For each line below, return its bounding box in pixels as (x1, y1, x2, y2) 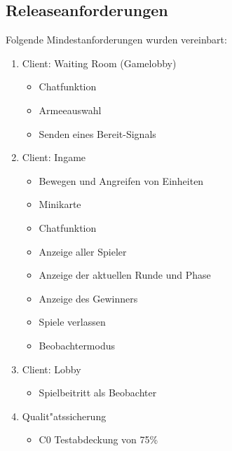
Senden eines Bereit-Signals (39, 126, 156, 141)
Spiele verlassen (39, 314, 106, 329)
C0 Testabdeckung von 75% (39, 432, 158, 447)
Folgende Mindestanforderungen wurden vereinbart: (6, 32, 227, 47)
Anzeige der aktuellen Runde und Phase (39, 268, 211, 282)
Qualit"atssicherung (22, 408, 107, 423)
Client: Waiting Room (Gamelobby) (22, 55, 177, 70)
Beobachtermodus (39, 338, 116, 352)
